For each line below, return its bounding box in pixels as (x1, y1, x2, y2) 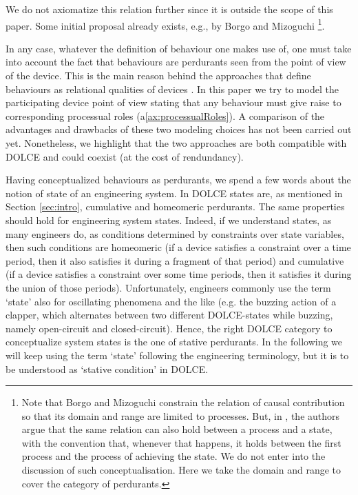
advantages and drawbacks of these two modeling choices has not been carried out (6, 122, 352, 137)
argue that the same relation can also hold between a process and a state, (21, 422, 333, 436)
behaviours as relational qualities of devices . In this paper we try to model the (6, 81, 339, 96)
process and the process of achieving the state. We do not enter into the (21, 449, 326, 463)
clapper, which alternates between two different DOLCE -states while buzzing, (6, 307, 333, 322)
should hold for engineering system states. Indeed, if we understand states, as (6, 212, 332, 227)
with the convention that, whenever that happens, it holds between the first (21, 435, 341, 449)
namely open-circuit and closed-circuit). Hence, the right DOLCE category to (6, 321, 333, 335)
